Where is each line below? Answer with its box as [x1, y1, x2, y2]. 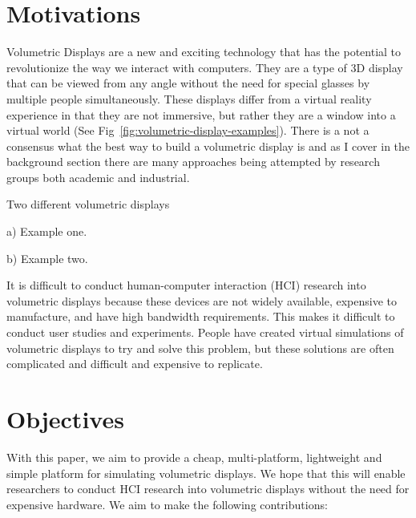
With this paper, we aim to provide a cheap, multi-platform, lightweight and [6, 448, 382, 465]
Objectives [6, 403, 124, 435]
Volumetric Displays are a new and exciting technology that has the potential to [6, 43, 402, 60]
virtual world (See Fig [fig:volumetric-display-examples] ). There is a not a [6, 122, 370, 139]
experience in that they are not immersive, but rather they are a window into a [6, 106, 396, 123]
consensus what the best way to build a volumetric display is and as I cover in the [6, 137, 410, 154]
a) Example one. [6, 223, 87, 240]
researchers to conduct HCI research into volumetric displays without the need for [6, 480, 410, 497]
